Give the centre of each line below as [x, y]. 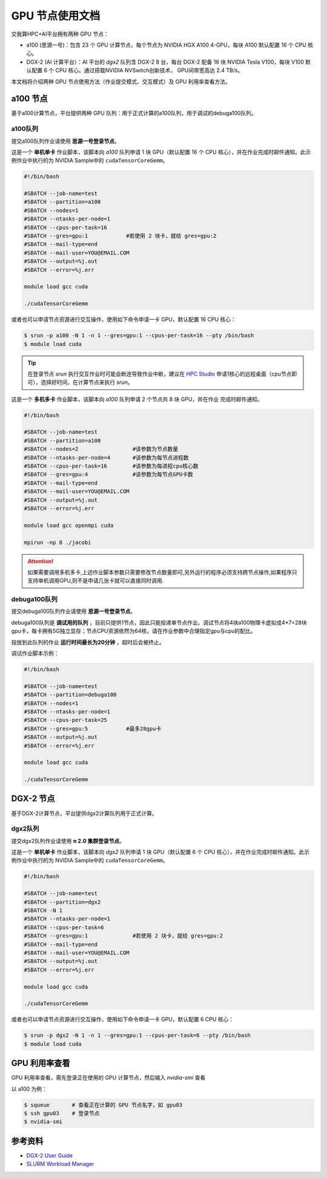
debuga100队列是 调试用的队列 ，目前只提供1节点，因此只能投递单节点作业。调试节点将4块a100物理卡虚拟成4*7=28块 [159, 622]
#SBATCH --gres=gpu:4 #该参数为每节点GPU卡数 [108, 475]
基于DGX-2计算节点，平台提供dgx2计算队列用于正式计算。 [84, 813]
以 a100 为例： [29, 1089]
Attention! [41, 561]
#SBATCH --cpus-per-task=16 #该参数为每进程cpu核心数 [111, 466]
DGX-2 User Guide [50, 1155]
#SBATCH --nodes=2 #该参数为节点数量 [101, 449]
